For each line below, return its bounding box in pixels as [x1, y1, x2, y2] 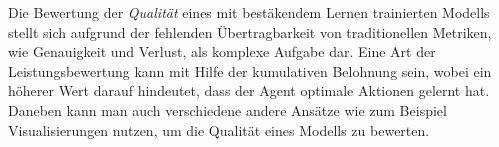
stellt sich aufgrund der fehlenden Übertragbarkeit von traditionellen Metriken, [8, 21, 492, 42]
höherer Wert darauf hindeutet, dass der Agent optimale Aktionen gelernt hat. [8, 80, 490, 101]
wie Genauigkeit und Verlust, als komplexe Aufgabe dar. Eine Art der [8, 41, 436, 62]
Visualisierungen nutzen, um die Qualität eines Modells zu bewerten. [8, 119, 430, 140]
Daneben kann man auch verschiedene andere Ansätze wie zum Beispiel [8, 99, 447, 120]
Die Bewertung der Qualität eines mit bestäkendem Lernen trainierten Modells [8, 2, 490, 22]
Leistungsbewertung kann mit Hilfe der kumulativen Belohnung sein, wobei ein [8, 60, 492, 81]
